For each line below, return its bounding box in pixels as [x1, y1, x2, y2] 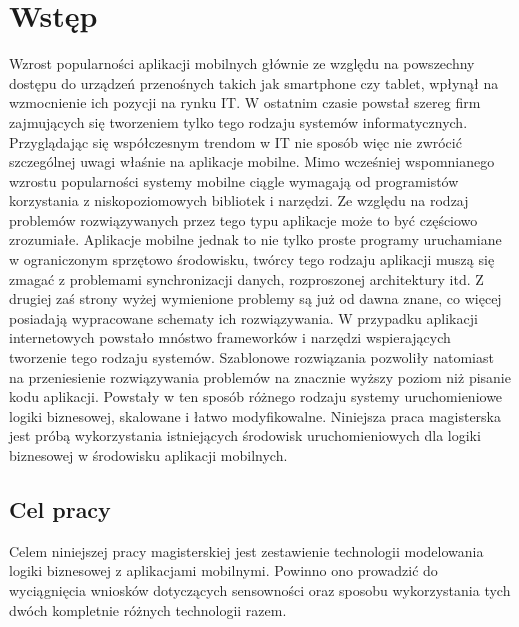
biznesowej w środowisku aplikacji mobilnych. [9, 445, 288, 465]
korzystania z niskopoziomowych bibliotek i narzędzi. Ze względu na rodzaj [9, 190, 469, 211]
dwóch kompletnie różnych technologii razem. [9, 599, 287, 620]
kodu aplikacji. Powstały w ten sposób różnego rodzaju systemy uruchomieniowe [9, 386, 503, 407]
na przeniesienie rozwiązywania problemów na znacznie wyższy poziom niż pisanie [9, 366, 511, 387]
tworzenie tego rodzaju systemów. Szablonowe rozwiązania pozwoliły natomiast [9, 347, 494, 368]
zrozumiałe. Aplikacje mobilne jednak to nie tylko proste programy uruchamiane [9, 229, 502, 250]
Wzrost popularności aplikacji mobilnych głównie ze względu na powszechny [9, 53, 475, 74]
